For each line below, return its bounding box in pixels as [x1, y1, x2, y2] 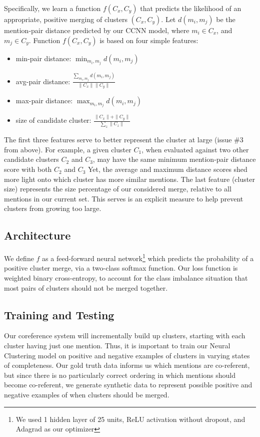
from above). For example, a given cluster [4, 144, 131, 154]
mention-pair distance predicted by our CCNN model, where [4, 25, 189, 35]
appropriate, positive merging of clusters [4, 14, 127, 24]
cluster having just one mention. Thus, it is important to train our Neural [4, 340, 230, 351]
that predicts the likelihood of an [140, 3, 241, 13]
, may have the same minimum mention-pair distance [92, 154, 256, 164]
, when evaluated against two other [141, 144, 249, 154]
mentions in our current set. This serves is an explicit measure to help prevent [4, 193, 243, 203]
